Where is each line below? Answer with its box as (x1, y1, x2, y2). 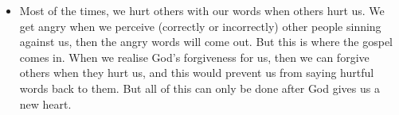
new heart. (19, 95, 72, 112)
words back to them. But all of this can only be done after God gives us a (19, 79, 380, 96)
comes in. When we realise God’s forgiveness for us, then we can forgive (19, 48, 370, 65)
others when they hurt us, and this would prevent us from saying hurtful (19, 64, 374, 81)
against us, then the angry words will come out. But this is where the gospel (19, 33, 393, 50)
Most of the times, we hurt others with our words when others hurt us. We (19, 2, 385, 18)
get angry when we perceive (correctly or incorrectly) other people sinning (19, 17, 381, 34)
